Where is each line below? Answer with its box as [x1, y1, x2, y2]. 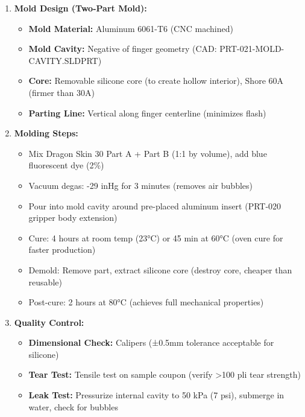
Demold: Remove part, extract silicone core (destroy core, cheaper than [28, 263, 292, 276]
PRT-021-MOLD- [219, 42, 285, 55]
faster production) [28, 243, 96, 256]
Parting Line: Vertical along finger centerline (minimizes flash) [28, 106, 266, 119]
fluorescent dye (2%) [28, 159, 104, 171]
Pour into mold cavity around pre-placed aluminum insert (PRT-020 [28, 199, 281, 212]
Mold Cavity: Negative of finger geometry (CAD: [28, 42, 217, 55]
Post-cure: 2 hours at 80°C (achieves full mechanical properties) [28, 296, 264, 308]
